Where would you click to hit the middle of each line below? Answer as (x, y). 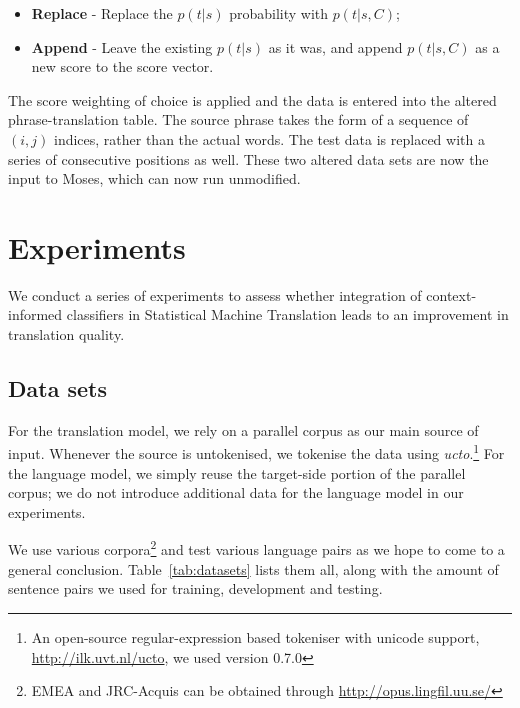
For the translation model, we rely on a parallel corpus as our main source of (243, 429)
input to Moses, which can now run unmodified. (154, 178)
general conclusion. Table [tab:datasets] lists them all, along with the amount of (253, 568)
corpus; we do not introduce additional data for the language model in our (236, 492)
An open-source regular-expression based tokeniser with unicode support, (255, 636)
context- (451, 294)
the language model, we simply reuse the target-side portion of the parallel (237, 472)
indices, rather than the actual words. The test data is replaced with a (269, 138)
